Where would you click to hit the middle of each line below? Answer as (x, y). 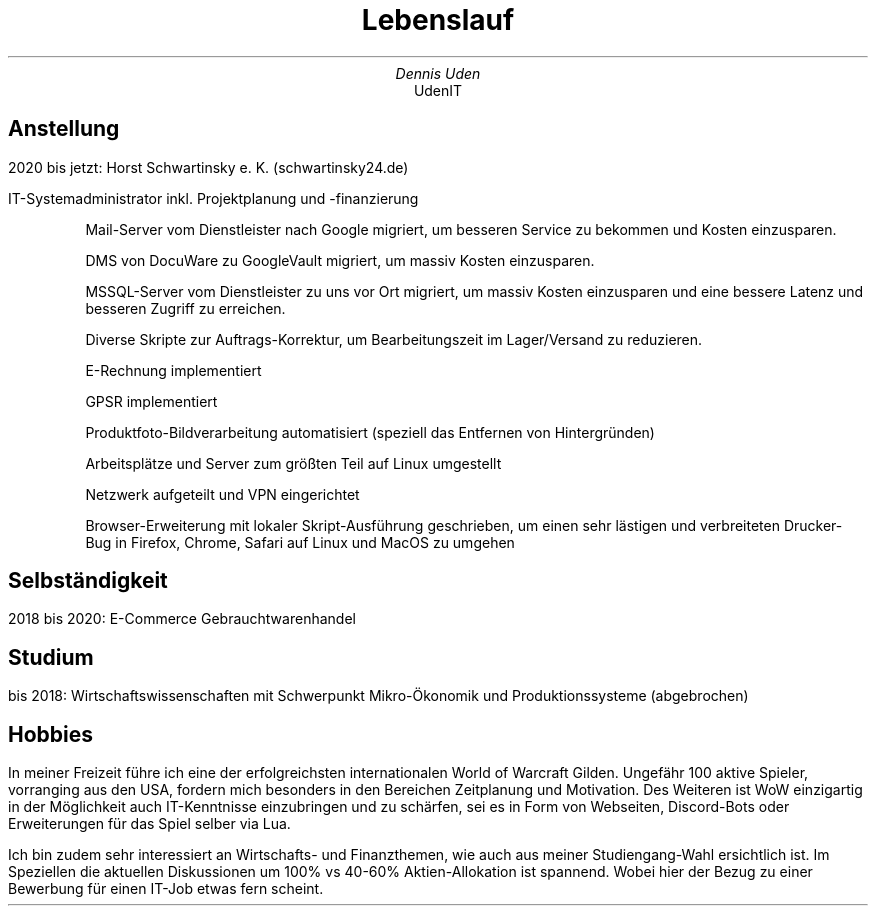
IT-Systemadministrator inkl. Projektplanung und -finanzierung (213, 198)
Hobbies (51, 734)
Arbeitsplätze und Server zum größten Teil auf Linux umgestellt (293, 463)
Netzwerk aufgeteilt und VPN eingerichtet (222, 494)
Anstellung (64, 129)
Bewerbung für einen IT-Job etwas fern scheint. (166, 889)
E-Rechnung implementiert (173, 370)
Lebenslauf (438, 20)
